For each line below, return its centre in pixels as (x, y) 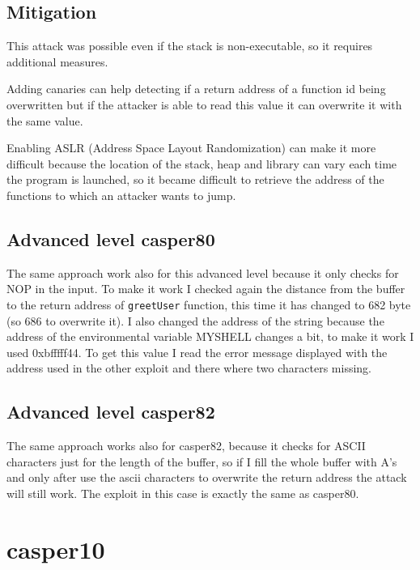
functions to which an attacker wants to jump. (121, 195)
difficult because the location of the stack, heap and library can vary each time (202, 163)
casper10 (56, 549)
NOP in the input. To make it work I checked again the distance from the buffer (206, 289)
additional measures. (57, 61)
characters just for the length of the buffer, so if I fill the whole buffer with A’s (202, 461)
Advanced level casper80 (111, 238)
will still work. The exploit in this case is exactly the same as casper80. (183, 493)
